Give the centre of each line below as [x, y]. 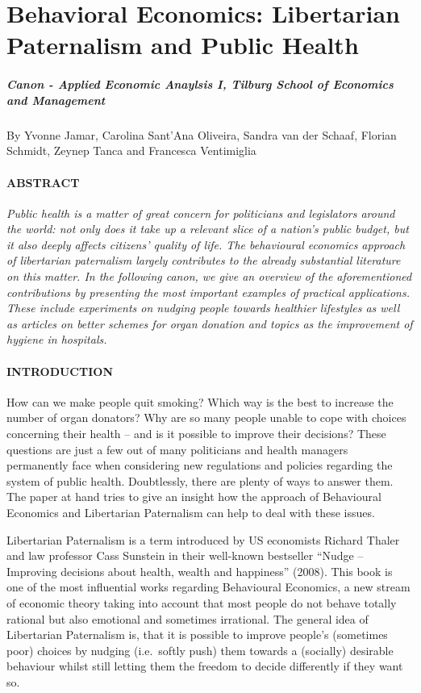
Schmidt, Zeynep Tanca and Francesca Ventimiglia [131, 150]
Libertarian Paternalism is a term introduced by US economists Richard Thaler [203, 539]
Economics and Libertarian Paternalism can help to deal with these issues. [191, 512]
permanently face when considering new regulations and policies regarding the [200, 465]
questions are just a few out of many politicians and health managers [177, 449]
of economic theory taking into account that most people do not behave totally [202, 602]
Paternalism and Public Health [183, 45]
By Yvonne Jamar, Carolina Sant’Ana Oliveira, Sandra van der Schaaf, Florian [202, 134]
